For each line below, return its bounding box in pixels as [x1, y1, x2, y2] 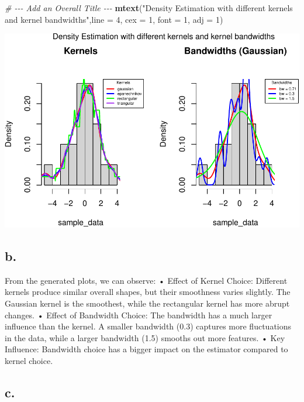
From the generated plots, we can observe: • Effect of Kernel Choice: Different [5, 274, 288, 286]
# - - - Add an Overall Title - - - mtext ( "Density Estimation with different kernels [5, 2, 293, 13]
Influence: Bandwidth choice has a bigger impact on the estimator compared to [5, 343, 288, 355]
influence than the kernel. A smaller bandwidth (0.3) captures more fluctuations [5, 320, 292, 332]
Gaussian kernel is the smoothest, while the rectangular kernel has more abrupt [5, 297, 290, 309]
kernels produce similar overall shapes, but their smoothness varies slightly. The [5, 286, 291, 298]
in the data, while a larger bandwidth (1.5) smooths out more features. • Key [5, 331, 285, 343]
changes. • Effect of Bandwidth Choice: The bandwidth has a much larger [5, 308, 272, 321]
